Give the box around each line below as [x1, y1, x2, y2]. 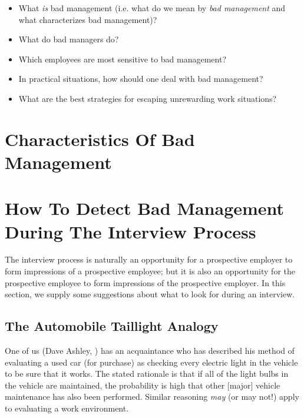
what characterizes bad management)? [18, 13, 157, 25]
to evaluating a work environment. [5, 402, 129, 414]
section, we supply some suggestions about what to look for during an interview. [5, 288, 295, 300]
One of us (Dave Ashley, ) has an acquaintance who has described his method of [5, 344, 295, 357]
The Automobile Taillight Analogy [5, 317, 219, 335]
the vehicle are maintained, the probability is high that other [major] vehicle [5, 379, 280, 391]
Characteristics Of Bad [5, 127, 195, 151]
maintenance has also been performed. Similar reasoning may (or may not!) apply [5, 390, 299, 403]
